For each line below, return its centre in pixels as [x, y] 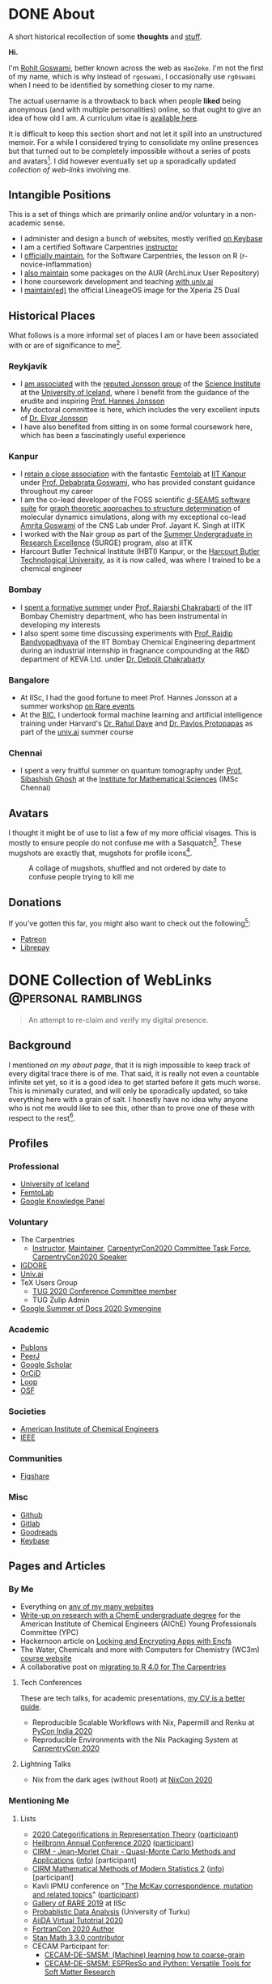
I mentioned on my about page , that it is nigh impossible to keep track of [130, 1065]
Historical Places [52, 315]
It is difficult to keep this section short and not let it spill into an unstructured [135, 134]
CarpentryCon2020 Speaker [80, 1257]
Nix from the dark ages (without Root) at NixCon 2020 [122, 1780]
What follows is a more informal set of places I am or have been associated [134, 335]
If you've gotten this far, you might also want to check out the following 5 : [130, 922]
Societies [27, 1411]
